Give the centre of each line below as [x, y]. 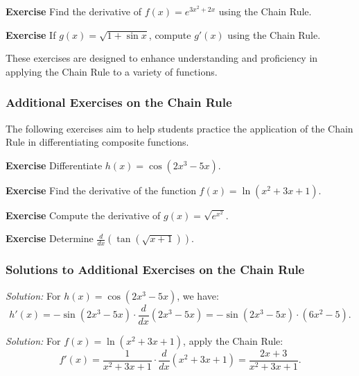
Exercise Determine [50, 238]
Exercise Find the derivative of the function [101, 190]
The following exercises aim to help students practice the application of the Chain [179, 128]
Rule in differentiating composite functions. [97, 142]
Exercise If [31, 34]
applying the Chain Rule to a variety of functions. [112, 71]
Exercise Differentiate [54, 165]
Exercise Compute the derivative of [83, 215]
